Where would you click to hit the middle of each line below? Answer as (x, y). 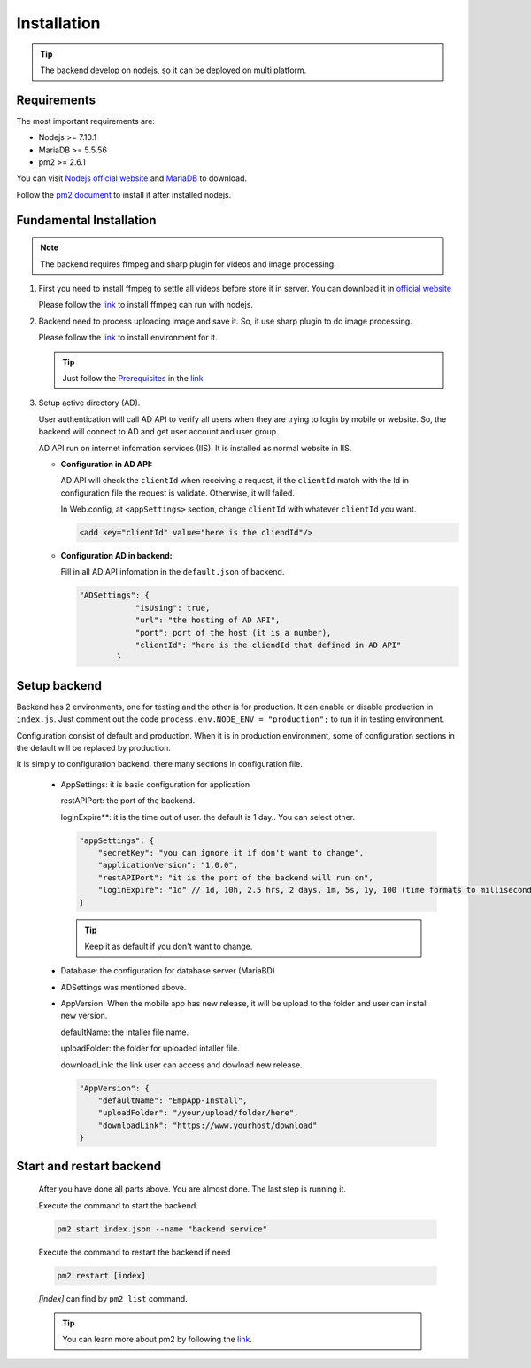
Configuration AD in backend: (116, 556)
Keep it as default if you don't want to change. (169, 946)
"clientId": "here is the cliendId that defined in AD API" (268, 645)
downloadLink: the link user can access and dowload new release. (181, 1065)
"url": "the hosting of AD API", (208, 620)
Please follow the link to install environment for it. (128, 338)
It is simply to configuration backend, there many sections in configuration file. (159, 764)
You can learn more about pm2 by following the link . (157, 1340)
